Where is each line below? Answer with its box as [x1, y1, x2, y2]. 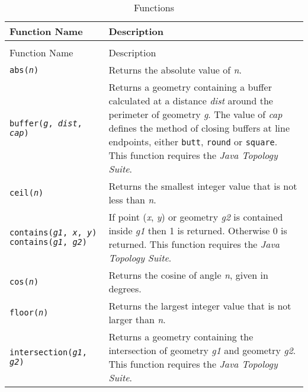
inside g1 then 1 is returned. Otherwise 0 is [108, 224, 287, 237]
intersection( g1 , [9, 348, 87, 357]
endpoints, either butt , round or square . [108, 135, 278, 148]
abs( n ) [9, 65, 39, 75]
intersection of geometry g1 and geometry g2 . [108, 343, 296, 357]
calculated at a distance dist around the [108, 94, 273, 107]
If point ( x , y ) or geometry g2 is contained [108, 210, 283, 224]
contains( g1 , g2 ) [9, 237, 87, 247]
